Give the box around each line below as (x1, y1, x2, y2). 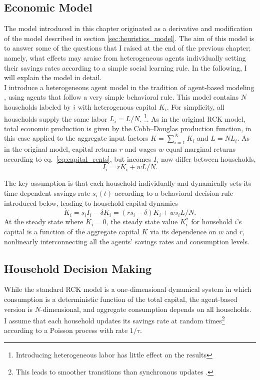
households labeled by (4, 101, 71, 112)
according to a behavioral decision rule (114, 187, 233, 198)
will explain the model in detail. (4, 72, 102, 83)
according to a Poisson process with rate (4, 325, 128, 335)
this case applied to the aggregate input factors (4, 133, 148, 143)
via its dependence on (150, 226, 216, 236)
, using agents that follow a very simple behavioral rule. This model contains (4, 92, 239, 102)
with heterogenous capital (77, 101, 156, 112)
